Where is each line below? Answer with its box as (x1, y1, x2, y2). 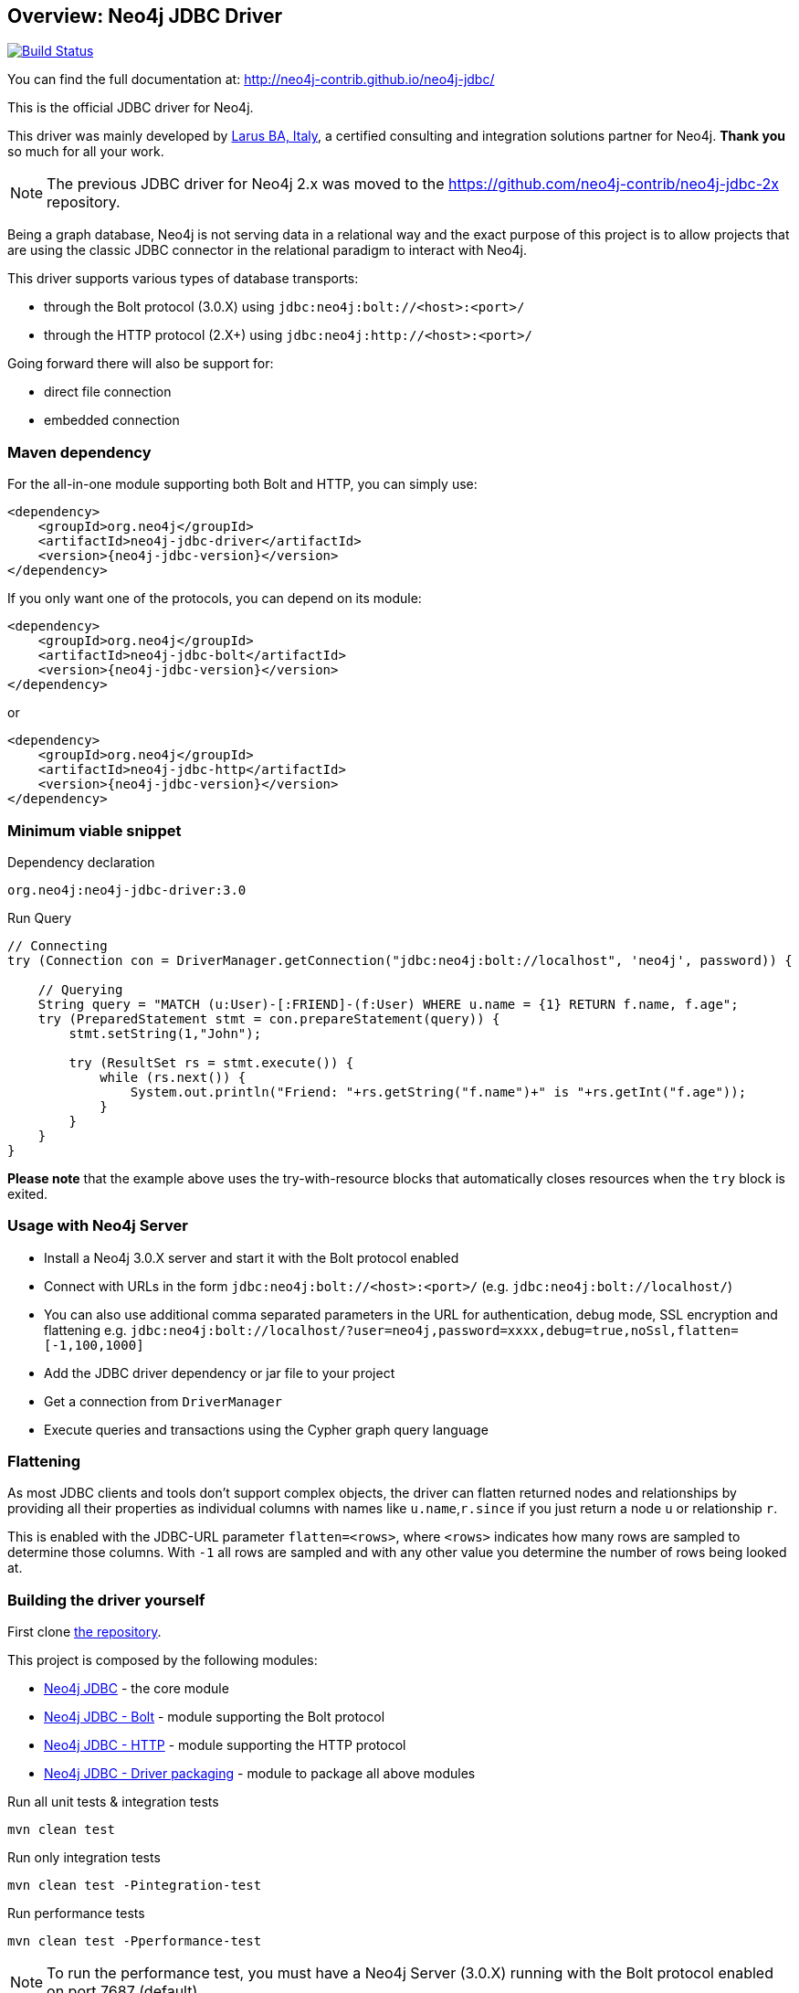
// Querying (37, 981, 123, 997)
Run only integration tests (7, 1850, 161, 1866)
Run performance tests (7, 1905, 145, 1922)
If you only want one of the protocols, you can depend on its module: (7, 590, 422, 607)
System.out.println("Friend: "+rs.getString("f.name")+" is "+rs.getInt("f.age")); (130, 1084, 747, 1099)
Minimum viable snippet (7, 821, 182, 840)
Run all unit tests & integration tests (7, 1794, 219, 1810)
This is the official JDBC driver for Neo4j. (7, 100, 254, 116)
